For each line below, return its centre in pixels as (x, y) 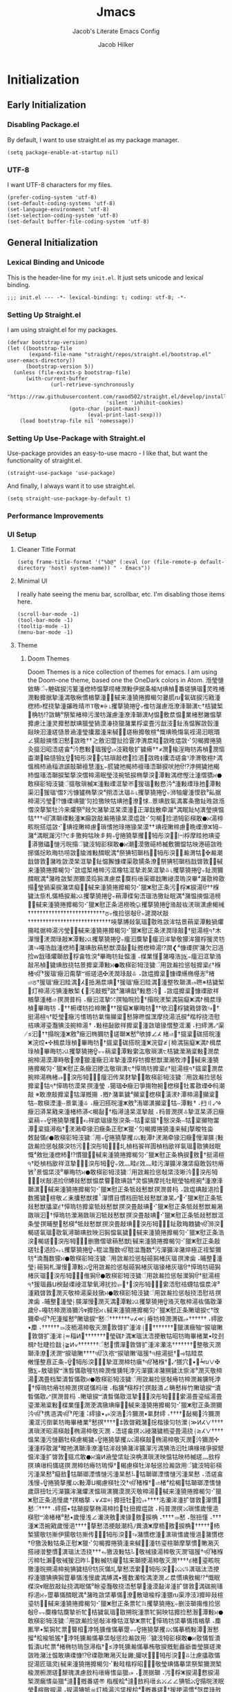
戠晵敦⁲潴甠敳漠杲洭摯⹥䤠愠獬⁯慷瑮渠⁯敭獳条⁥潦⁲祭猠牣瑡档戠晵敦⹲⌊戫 (125, 862)
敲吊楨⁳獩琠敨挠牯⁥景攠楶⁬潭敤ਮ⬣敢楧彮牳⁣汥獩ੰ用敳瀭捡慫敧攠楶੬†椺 (124, 965)
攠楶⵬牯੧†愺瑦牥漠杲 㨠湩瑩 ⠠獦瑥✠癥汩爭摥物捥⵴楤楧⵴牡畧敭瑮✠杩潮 (126, 1086)
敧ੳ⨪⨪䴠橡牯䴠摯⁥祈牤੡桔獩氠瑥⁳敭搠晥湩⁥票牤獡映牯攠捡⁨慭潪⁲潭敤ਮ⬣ (125, 1612)
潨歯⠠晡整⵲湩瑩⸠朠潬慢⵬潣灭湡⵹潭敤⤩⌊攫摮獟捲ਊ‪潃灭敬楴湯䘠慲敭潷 (125, 1301)
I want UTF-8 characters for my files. (60, 184)
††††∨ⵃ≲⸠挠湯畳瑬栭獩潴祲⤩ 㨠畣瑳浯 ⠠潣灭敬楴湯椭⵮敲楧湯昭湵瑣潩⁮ (125, 1431)
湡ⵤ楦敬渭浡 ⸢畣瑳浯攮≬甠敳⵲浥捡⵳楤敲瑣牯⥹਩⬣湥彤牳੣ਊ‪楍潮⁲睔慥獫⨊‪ (125, 758)
